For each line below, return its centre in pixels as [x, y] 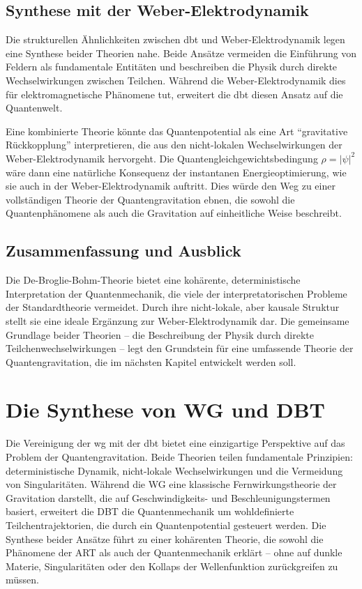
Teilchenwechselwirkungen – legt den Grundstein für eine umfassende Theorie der [180, 348]
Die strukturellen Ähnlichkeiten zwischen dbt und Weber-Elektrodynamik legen [175, 39]
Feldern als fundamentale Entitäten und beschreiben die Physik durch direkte [172, 67]
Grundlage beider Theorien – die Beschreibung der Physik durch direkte [160, 334]
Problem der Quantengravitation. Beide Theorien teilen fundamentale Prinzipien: [179, 457]
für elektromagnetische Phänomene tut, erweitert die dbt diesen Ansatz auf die [174, 94]
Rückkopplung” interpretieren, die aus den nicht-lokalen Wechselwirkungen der [174, 145]
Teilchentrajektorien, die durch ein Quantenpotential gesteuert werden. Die [166, 525]
